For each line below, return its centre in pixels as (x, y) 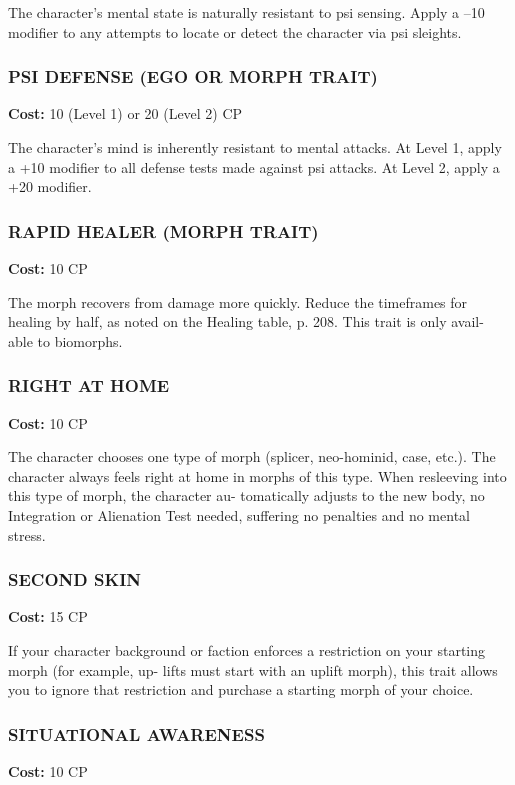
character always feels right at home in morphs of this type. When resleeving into (257, 475)
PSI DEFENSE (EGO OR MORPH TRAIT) (193, 76)
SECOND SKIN (75, 579)
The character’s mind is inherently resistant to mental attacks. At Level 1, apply (255, 147)
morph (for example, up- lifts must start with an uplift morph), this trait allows (253, 669)
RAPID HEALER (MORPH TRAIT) (163, 230)
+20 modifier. (50, 186)
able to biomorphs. (65, 340)
